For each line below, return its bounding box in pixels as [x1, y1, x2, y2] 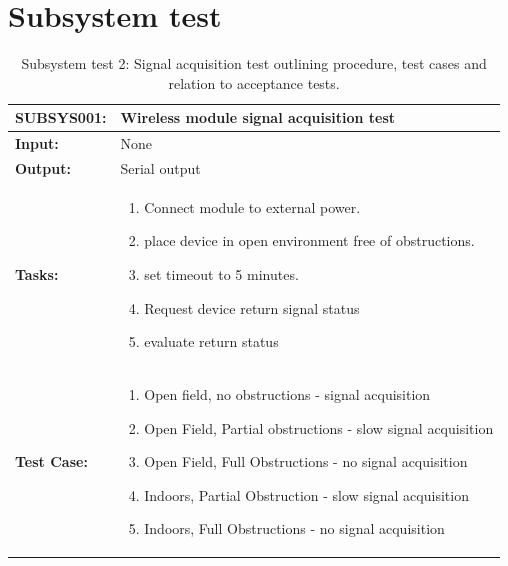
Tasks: [15, 264, 59, 285]
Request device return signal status [144, 297, 360, 318]
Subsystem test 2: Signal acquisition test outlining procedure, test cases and [21, 53, 487, 74]
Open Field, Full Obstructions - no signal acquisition [144, 451, 468, 472]
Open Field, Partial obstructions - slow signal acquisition [144, 417, 494, 438]
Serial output [120, 158, 201, 178]
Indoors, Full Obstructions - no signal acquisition [144, 518, 445, 539]
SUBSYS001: [15, 107, 107, 128]
